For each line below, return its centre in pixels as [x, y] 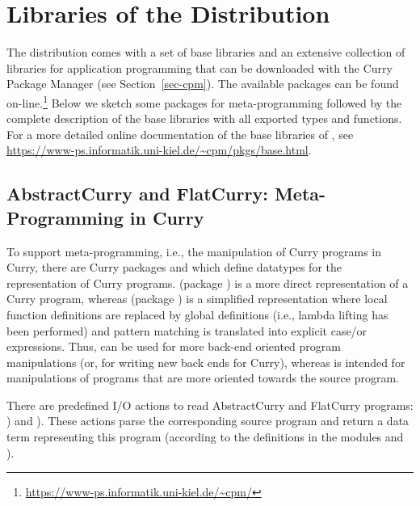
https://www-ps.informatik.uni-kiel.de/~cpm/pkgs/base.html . [159, 150]
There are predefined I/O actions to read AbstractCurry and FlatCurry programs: [210, 405]
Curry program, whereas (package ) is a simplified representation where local [197, 299]
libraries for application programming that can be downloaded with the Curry [199, 67]
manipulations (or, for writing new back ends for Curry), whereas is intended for [206, 362]
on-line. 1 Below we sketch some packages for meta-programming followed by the [204, 101]
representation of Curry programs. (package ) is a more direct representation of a [208, 283]
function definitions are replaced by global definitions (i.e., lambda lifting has [197, 314]
